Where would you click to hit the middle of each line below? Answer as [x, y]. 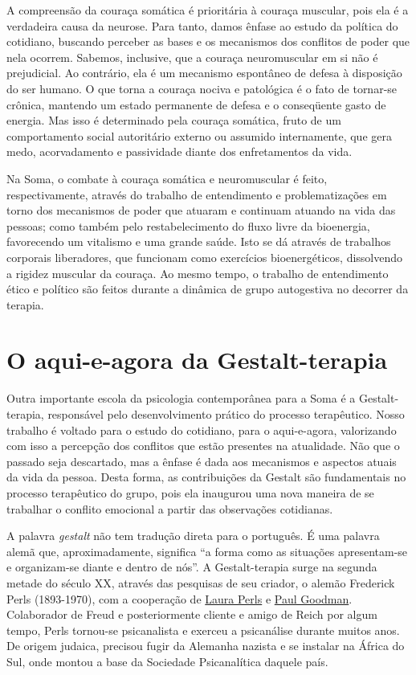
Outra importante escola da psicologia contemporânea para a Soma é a [181, 398]
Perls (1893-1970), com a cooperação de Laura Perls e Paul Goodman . [179, 598]
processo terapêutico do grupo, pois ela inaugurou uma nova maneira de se [190, 492]
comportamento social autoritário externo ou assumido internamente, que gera [199, 135]
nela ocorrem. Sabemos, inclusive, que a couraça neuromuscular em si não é [192, 57]
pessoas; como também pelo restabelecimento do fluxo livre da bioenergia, [188, 225]
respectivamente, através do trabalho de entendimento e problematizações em [197, 194]
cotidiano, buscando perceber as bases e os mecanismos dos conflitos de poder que [208, 41]
